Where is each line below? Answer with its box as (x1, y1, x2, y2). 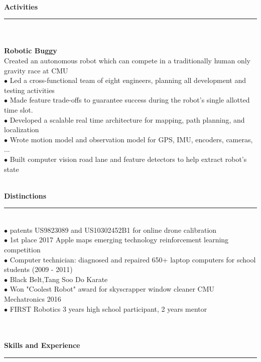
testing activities (4, 84, 55, 95)
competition (4, 244, 41, 255)
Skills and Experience (4, 340, 80, 350)
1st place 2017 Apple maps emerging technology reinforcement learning (10, 234, 229, 245)
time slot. (4, 104, 33, 115)
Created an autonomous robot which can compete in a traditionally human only (4, 55, 251, 65)
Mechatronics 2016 (4, 294, 61, 304)
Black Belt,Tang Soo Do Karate (10, 274, 108, 284)
